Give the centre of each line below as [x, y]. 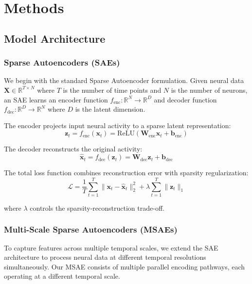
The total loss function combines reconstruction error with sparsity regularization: [126, 173]
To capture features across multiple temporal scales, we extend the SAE [111, 247]
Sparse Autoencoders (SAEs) [62, 62]
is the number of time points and [112, 90]
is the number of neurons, [209, 90]
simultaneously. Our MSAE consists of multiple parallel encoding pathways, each [125, 266]
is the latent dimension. [110, 109]
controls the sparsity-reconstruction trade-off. [97, 208]
